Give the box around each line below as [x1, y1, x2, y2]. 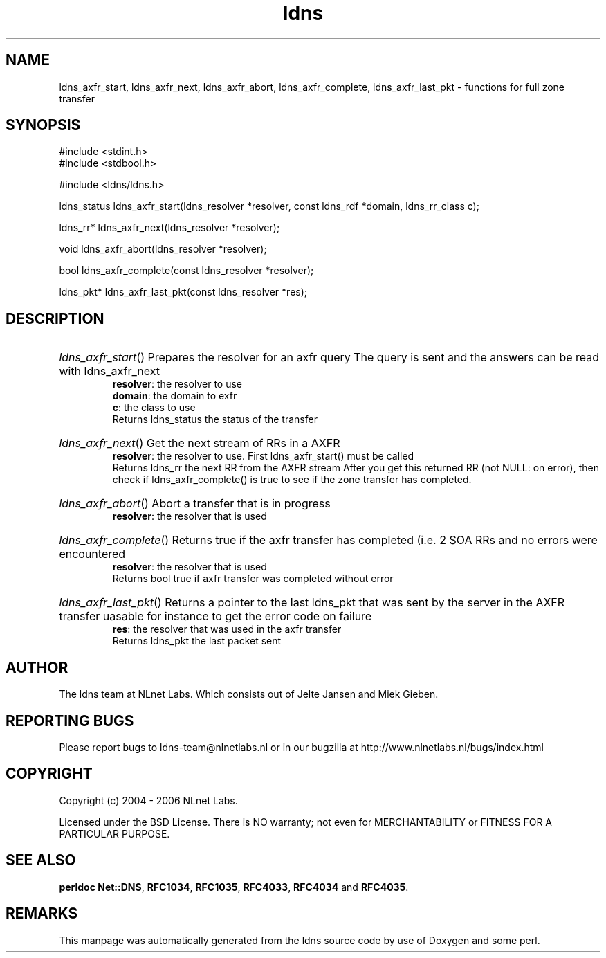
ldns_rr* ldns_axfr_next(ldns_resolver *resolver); [59, 222, 280, 234]
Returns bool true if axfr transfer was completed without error [112, 572, 394, 585]
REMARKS [6, 905, 78, 923]
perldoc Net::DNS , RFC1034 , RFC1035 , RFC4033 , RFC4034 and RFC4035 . [59, 880, 409, 893]
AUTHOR [6, 658, 68, 676]
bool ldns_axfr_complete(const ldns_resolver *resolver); [59, 264, 314, 277]
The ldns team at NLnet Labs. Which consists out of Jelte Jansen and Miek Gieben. [59, 688, 439, 701]
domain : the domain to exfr [112, 390, 237, 402]
